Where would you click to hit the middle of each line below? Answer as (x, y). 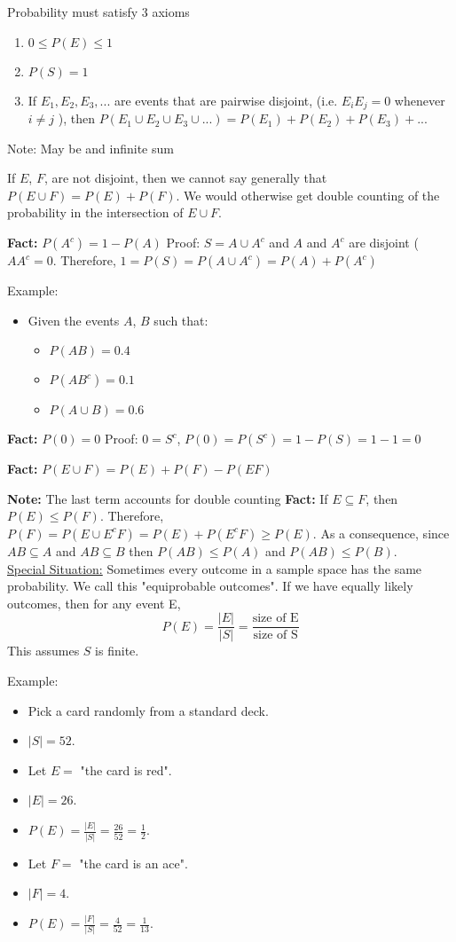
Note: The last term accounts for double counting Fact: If (168, 498)
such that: (181, 320)
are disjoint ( (384, 243)
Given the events (74, 320)
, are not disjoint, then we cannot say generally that (185, 178)
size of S (275, 636)
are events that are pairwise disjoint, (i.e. (226, 100)
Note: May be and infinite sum (90, 148)
